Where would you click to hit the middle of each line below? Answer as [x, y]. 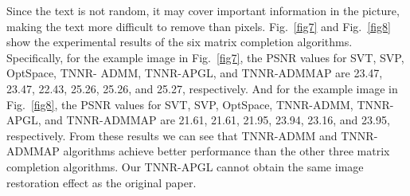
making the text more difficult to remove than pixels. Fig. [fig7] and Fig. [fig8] [199, 26]
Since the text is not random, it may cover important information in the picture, [203, 10]
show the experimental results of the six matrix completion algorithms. [180, 42]
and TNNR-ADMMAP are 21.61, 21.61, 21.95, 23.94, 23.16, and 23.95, [217, 120]
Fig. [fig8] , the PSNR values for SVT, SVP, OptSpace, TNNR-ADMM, [180, 104]
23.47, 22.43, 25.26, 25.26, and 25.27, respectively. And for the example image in [202, 88]
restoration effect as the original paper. [102, 182]
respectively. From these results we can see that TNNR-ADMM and [172, 135]
